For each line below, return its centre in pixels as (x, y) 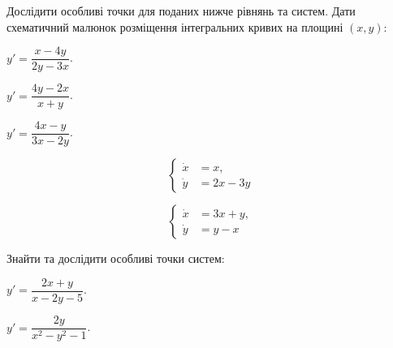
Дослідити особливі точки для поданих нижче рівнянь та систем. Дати (181, 11)
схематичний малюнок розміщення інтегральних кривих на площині (175, 26)
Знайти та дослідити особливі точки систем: (116, 258)
